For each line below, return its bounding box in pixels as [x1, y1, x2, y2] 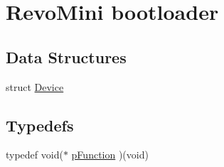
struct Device [6, 79, 64, 94]
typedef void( [6, 147, 63, 162]
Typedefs [6, 114, 74, 136]
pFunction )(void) [71, 147, 149, 162]
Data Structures [6, 45, 127, 68]
